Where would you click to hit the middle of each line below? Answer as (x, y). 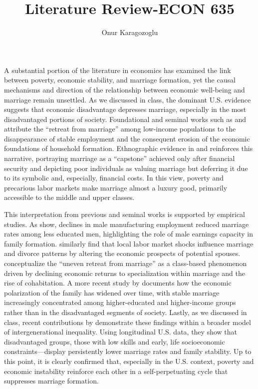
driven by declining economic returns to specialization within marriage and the (125, 273)
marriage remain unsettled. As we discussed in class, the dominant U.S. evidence (128, 99)
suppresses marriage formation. (51, 381)
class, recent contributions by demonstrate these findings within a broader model (128, 322)
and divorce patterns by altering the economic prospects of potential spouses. (122, 253)
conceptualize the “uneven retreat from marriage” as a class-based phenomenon (126, 263)
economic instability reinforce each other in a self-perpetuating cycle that (116, 371)
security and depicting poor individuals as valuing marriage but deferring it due (126, 168)
